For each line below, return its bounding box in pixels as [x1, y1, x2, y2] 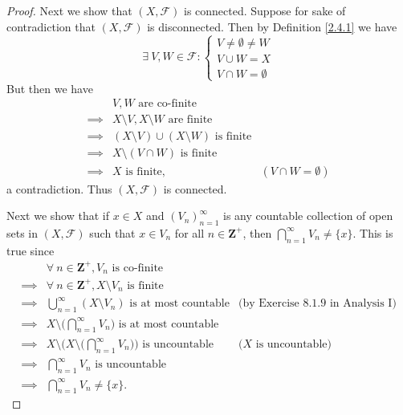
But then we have [6, 79, 93, 96]
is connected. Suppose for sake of [184, 2, 346, 18]
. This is [352, 224, 393, 241]
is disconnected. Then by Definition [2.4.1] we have [147, 18, 397, 35]
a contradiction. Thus [6, 180, 112, 197]
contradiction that [6, 18, 96, 35]
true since [6, 242, 55, 258]
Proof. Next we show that [6, 2, 132, 18]
